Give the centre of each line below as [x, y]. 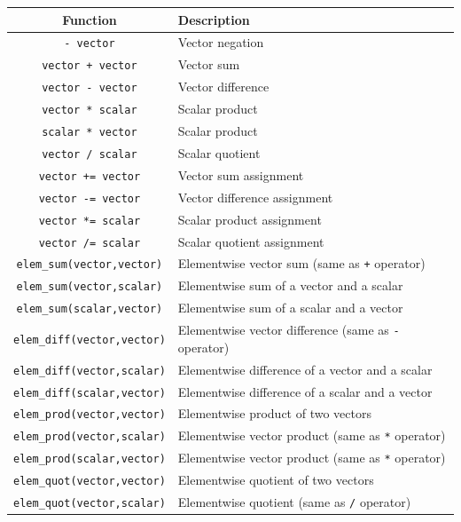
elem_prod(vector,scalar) [90, 437]
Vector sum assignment [241, 174]
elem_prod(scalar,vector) [90, 459]
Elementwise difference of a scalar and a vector [305, 391]
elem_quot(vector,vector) [90, 482]
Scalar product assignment [250, 219]
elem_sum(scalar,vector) [90, 309]
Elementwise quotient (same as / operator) [294, 502]
